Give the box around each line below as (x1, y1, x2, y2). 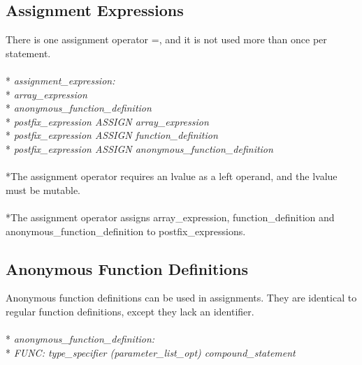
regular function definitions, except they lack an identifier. (6, 304, 254, 318)
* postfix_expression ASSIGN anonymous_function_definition (6, 141, 273, 156)
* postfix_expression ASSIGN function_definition (6, 128, 218, 142)
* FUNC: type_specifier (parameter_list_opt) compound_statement (6, 345, 296, 359)
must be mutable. (6, 182, 81, 197)
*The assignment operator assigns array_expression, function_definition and (6, 209, 335, 224)
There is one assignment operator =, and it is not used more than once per (6, 32, 327, 47)
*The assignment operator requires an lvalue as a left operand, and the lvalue (6, 169, 338, 184)
